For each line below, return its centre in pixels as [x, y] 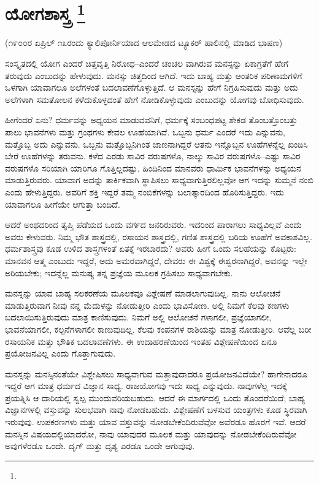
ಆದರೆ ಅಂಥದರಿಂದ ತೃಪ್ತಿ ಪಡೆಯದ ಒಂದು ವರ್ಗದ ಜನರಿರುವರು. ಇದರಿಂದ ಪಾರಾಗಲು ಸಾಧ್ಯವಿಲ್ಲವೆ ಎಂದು [153, 225]
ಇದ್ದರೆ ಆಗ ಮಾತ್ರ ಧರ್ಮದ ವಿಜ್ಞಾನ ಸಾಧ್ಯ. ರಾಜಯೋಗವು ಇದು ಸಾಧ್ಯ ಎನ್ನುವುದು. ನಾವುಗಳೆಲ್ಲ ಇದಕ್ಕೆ [146, 386]
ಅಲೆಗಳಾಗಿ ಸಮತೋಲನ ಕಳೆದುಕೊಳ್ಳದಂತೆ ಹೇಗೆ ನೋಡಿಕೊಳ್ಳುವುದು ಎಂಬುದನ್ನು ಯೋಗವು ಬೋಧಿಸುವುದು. [155, 99]
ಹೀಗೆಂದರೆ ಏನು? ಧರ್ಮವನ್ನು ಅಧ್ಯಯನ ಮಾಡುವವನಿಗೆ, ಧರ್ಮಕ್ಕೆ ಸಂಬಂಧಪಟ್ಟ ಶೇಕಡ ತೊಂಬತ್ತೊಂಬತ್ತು [151, 120]
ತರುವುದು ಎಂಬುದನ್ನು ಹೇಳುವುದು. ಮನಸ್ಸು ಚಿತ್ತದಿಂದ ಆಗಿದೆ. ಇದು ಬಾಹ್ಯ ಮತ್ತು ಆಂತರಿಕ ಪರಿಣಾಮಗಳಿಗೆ [154, 75]
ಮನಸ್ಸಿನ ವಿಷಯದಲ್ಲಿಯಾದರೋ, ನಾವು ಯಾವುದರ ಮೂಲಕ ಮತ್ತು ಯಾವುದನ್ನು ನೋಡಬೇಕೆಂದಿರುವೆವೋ [151, 433]
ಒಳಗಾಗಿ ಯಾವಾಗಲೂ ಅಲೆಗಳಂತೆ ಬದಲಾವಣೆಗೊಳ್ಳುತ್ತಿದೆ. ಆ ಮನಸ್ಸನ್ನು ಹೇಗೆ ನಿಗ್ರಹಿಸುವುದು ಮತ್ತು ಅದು [152, 87]
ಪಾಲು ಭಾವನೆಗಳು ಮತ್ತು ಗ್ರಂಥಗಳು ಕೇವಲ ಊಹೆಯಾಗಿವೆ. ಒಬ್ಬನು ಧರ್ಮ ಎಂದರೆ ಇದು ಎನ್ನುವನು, [145, 132]
